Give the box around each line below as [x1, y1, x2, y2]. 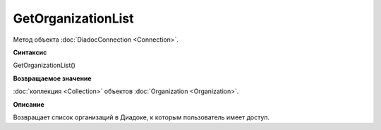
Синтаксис [13, 48, 47, 57]
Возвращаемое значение [13, 74, 92, 83]
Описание [13, 100, 45, 109]
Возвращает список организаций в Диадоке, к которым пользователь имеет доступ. [13, 113, 270, 122]
